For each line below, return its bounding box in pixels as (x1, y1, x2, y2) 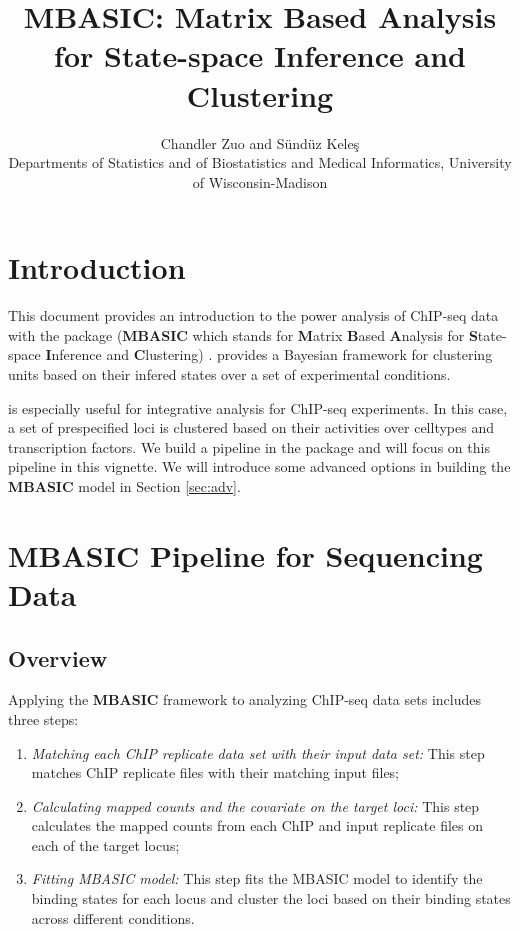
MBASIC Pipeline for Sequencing (8, 534, 483, 575)
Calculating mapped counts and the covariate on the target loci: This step (31, 795, 480, 816)
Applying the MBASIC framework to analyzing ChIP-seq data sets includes (8, 689, 481, 710)
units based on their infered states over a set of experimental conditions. (8, 364, 451, 384)
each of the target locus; (31, 834, 180, 855)
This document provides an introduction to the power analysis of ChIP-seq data (8, 305, 499, 326)
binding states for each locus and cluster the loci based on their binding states (31, 888, 511, 909)
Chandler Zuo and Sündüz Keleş (160, 132, 360, 153)
